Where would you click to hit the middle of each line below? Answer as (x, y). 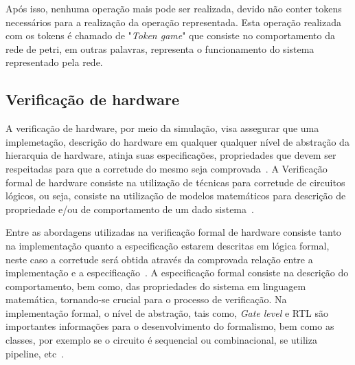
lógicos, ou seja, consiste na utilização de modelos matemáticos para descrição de (176, 196)
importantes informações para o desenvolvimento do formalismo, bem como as (170, 326)
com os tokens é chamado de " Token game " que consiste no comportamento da (170, 35)
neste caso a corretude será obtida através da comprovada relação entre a (159, 259)
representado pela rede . (54, 62)
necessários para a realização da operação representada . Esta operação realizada (173, 22)
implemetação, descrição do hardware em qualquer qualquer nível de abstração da (177, 141)
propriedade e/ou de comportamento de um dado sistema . (130, 209)
